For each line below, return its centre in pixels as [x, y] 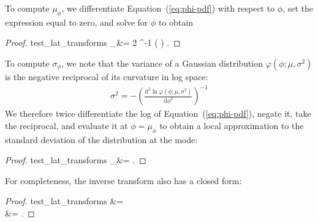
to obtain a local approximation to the [232, 125]
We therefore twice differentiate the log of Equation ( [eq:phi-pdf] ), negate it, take [158, 113]
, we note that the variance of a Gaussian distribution [162, 63]
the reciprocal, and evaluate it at [66, 125]
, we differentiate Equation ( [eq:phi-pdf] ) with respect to [168, 8]
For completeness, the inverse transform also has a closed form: [123, 180]
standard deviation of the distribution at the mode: [101, 139]
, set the [298, 8]
